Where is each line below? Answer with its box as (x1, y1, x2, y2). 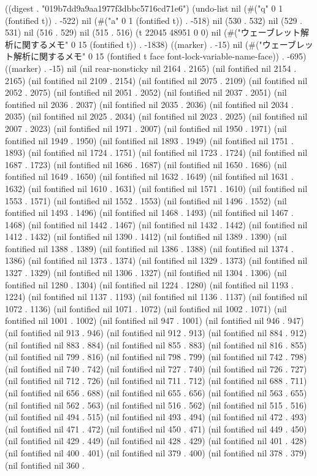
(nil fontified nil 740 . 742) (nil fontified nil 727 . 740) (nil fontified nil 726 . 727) (5, 362, 307, 375)
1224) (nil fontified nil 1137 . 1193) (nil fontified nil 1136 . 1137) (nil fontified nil (5, 290, 308, 303)
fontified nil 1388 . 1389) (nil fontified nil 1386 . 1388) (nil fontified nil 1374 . (5, 242, 294, 255)
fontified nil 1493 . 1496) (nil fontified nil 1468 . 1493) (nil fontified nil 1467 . (5, 206, 294, 219)
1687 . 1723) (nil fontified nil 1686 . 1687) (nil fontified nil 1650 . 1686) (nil (5, 158, 287, 171)
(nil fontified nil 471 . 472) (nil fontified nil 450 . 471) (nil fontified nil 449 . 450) (5, 422, 307, 435)
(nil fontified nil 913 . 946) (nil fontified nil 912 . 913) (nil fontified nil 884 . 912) (5, 326, 307, 339)
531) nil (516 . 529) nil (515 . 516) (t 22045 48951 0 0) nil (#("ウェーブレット (5, 26, 300, 39)
